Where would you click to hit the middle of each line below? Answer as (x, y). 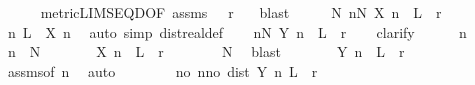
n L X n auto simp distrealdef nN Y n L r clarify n (237, 31)
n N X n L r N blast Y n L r (206, 51)
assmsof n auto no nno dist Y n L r (162, 70)
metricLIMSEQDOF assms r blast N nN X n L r (241, 12)
